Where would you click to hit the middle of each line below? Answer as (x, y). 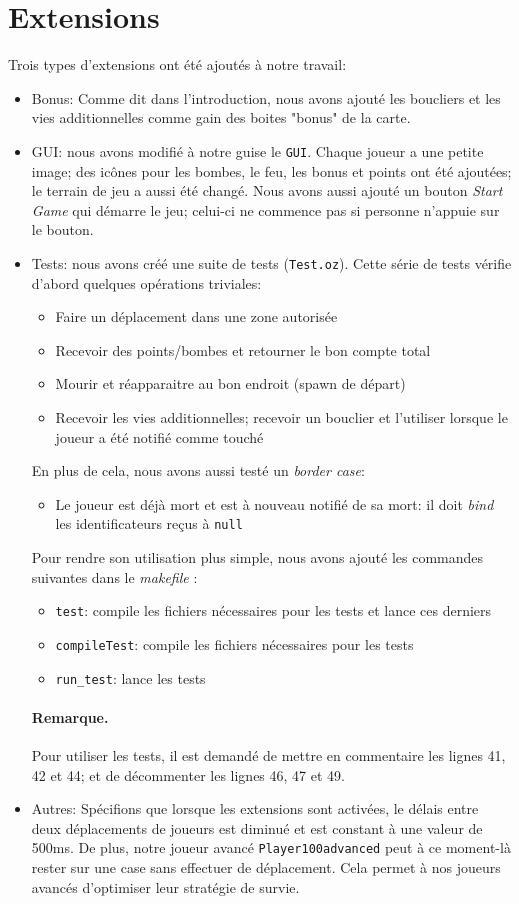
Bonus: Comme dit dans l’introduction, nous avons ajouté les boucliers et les (266, 97)
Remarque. (70, 716)
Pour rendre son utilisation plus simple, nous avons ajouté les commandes (257, 557)
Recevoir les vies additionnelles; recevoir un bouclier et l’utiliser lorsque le (281, 416)
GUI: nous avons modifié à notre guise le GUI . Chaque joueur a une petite (257, 150)
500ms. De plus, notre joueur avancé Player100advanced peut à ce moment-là (271, 847)
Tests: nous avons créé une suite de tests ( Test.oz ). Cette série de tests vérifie (271, 262)
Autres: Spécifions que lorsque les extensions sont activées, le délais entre (255, 808)
